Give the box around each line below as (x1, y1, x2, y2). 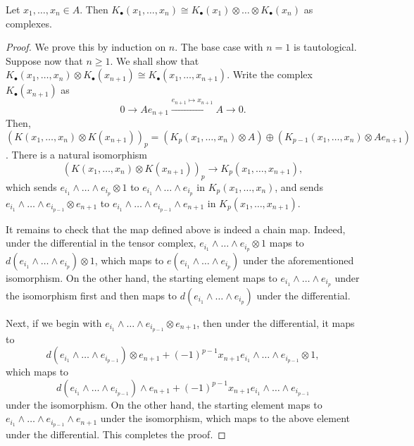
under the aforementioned (243, 252, 354, 267)
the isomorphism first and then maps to (6, 287, 177, 302)
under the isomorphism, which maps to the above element (100, 411, 350, 426)
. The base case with (175, 39, 263, 54)
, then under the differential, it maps (196, 315, 355, 330)
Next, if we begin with (6, 315, 102, 330)
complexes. (6, 16, 52, 30)
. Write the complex (227, 67, 313, 82)
